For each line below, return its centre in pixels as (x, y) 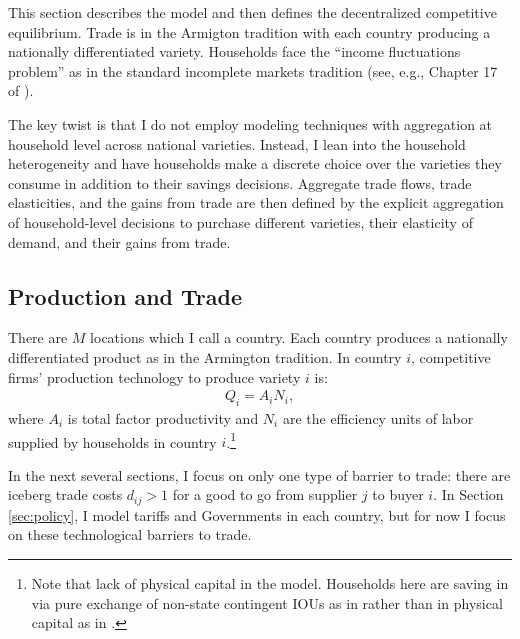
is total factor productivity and (163, 417)
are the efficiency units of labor (378, 417)
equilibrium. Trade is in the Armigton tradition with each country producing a (249, 31)
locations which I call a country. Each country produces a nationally (299, 337)
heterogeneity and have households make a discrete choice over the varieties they (255, 163)
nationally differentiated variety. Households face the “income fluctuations (234, 51)
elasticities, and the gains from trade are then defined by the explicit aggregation (256, 202)
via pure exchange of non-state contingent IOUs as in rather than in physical (267, 602)
